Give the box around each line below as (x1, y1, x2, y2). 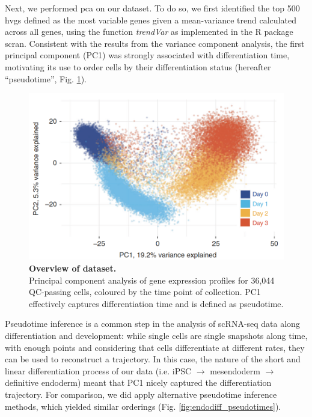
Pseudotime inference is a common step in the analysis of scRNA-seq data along (5, 317, 300, 330)
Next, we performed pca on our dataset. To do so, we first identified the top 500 (5, 2, 300, 14)
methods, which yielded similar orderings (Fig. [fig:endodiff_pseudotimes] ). (5, 400, 281, 412)
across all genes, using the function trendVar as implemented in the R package (5, 25, 293, 38)
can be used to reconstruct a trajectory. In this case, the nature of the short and (5, 353, 301, 365)
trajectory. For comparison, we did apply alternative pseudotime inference (5, 388, 277, 400)
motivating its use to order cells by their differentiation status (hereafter (5, 60, 271, 73)
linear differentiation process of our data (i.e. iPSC (5, 364, 192, 377)
